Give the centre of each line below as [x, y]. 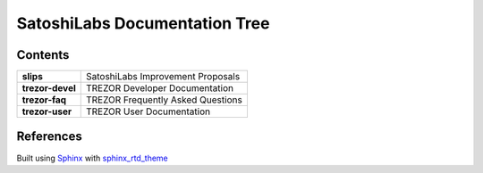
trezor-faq [44, 100]
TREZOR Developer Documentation [160, 88]
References [49, 137]
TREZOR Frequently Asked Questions [164, 100]
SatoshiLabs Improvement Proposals [163, 77]
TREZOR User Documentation [148, 111]
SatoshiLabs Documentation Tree [143, 23]
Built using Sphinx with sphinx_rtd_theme [93, 158]
